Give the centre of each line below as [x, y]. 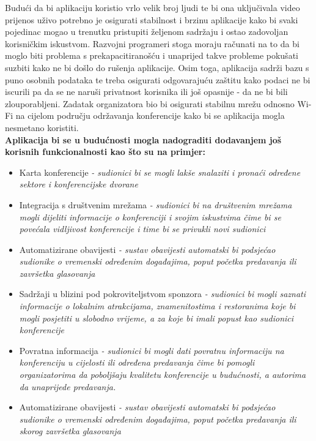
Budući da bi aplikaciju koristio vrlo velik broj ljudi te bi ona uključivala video [152, 7]
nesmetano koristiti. [42, 127]
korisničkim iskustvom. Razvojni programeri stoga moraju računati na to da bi [152, 43]
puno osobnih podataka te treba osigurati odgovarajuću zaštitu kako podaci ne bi [158, 79]
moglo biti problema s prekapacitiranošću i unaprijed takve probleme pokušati [152, 55]
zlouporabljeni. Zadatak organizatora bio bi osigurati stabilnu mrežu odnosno [150, 103]
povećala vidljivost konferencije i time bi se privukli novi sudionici [142, 229]
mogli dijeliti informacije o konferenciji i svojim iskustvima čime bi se [150, 217]
